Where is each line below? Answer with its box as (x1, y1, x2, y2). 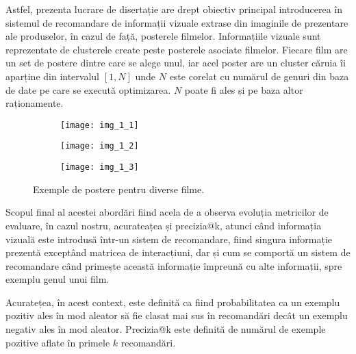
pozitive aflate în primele (5, 335, 110, 349)
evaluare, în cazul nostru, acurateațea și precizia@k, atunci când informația (5, 218, 322, 232)
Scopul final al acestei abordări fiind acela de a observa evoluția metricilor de (5, 205, 329, 219)
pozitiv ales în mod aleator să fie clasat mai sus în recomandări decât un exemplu (5, 308, 348, 323)
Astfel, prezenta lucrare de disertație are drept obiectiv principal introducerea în (5, 2, 343, 16)
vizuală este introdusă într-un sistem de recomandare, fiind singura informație (5, 231, 333, 246)
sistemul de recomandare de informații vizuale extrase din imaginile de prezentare (5, 15, 348, 29)
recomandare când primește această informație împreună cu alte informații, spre (5, 258, 342, 273)
